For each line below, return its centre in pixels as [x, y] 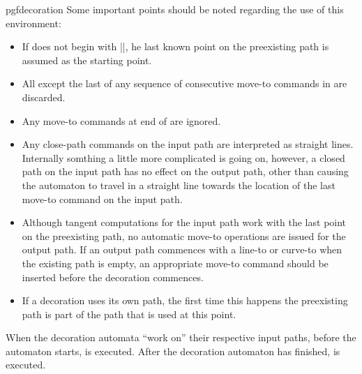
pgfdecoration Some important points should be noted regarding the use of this [175, 9]
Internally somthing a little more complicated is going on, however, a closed [183, 157]
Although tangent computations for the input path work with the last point [184, 222]
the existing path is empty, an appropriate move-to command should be [175, 263]
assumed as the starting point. [87, 60]
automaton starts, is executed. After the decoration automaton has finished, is [173, 351]
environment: [33, 23]
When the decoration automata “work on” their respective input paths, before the [181, 337]
